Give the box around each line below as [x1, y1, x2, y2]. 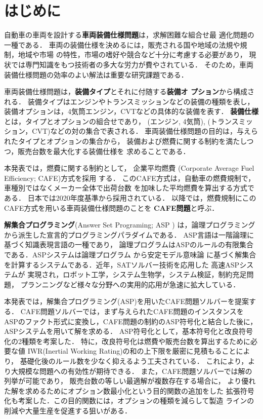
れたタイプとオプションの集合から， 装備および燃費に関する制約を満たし [4, 136, 247, 146]
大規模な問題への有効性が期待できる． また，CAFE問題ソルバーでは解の [11, 365, 252, 376]
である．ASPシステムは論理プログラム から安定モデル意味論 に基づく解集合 [4, 249, 256, 259]
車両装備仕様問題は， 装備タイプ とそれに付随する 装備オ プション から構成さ [4, 86, 254, 97]
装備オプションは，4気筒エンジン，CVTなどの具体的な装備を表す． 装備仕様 [4, 106, 259, 117]
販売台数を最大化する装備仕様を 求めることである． [18, 145, 190, 156]
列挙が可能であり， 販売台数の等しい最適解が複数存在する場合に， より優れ [4, 375, 256, 386]
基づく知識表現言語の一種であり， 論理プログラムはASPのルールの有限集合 [4, 239, 253, 250]
